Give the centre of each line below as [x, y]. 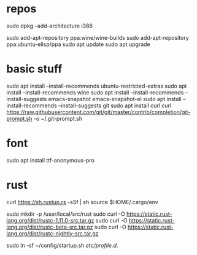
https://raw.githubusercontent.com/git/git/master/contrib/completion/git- [98, 112]
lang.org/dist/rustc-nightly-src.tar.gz [53, 233]
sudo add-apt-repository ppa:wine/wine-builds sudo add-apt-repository [98, 37]
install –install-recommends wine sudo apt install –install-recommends [95, 92]
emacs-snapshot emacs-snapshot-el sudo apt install [115, 99]
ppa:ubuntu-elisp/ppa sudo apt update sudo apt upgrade [78, 44]
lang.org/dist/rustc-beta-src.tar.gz [50, 227]
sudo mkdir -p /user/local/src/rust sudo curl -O [66, 214]
